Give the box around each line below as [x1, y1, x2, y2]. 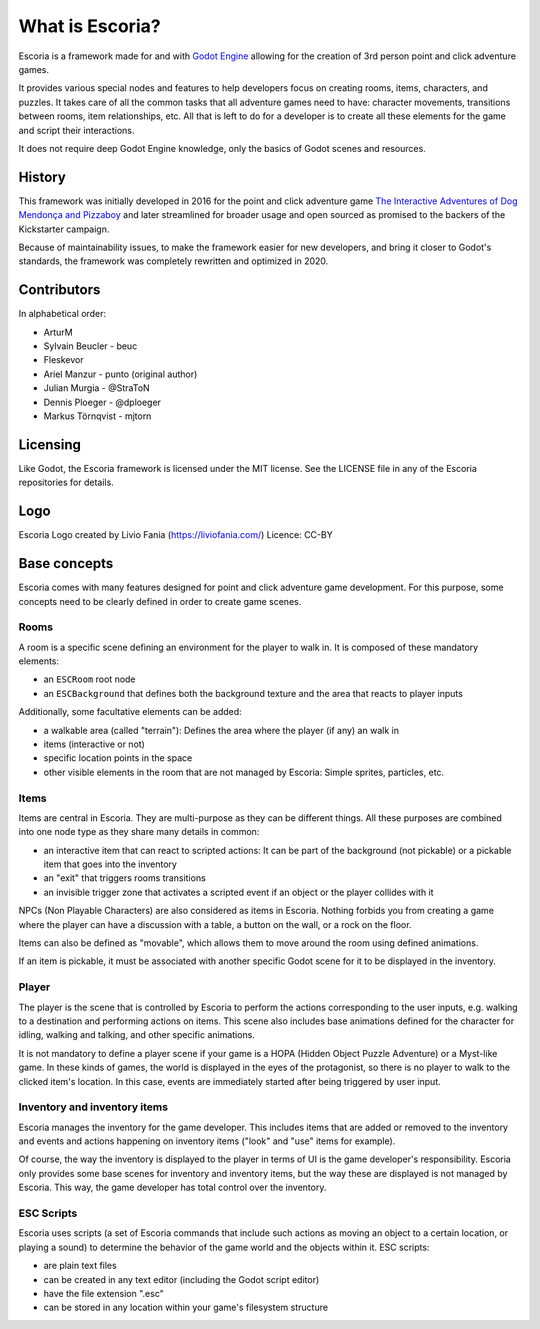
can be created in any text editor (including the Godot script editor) [43, 1273, 320, 1285]
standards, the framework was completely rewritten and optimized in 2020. [18, 255, 329, 267]
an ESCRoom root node [43, 673, 136, 685]
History [18, 168, 67, 185]
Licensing [18, 436, 82, 453]
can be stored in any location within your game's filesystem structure [43, 1301, 329, 1314]
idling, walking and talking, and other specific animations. [18, 1029, 255, 1041]
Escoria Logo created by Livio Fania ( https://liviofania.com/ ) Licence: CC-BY [18, 529, 334, 541]
